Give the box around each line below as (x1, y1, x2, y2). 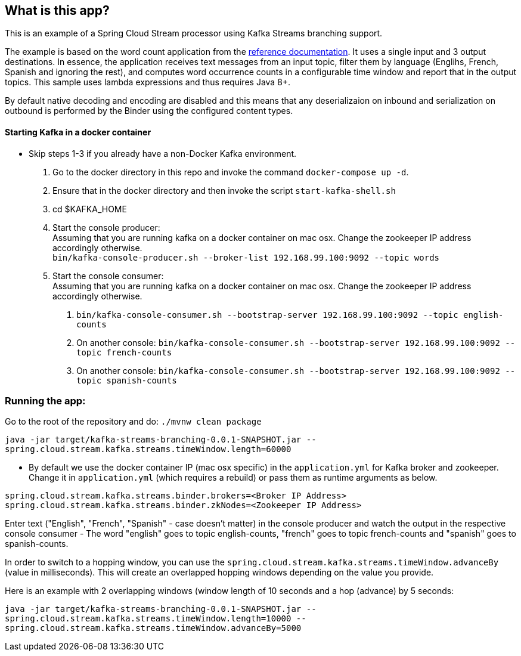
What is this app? (5, 3, 110, 18)
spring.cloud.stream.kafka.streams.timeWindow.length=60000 (5, 444, 291, 454)
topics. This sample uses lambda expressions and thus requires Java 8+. (5, 77, 291, 88)
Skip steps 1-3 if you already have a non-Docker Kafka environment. (29, 148, 297, 159)
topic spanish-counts (76, 375, 177, 385)
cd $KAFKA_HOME (52, 203, 127, 214)
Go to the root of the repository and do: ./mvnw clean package (5, 416, 262, 427)
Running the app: (5, 395, 86, 407)
